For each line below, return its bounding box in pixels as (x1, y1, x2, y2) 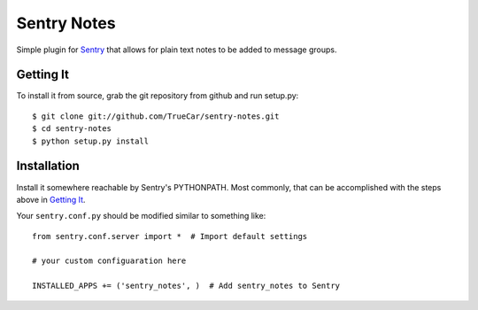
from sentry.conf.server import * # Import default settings (32, 231, 308, 241)
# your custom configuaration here (32, 256, 187, 266)
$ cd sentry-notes (32, 124, 112, 134)
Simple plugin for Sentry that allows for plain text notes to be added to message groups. (16, 44, 337, 55)
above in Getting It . (16, 194, 86, 205)
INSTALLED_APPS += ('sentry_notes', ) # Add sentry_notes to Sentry (32, 281, 341, 291)
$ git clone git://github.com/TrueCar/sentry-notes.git (32, 111, 280, 121)
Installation (16, 159, 80, 174)
